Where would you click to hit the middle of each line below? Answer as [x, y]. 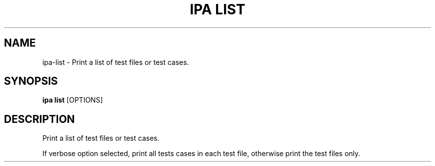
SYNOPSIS [31, 81]
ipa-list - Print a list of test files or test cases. [116, 62]
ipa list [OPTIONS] [72, 100]
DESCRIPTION [39, 119]
